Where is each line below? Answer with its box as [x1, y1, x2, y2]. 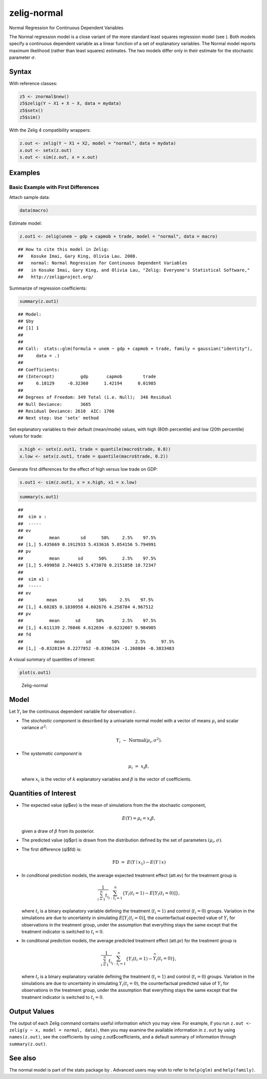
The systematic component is [21, 750, 82, 756]
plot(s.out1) [19, 670, 51, 676]
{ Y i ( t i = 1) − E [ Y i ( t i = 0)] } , [122, 890, 180, 897]
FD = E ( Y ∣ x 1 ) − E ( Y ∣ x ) [112, 859, 166, 866]
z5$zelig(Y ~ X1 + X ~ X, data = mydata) [19, 100, 122, 106]
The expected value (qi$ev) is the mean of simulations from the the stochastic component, [21, 802, 206, 808]
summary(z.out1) [19, 298, 59, 304]
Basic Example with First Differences [9, 184, 99, 191]
